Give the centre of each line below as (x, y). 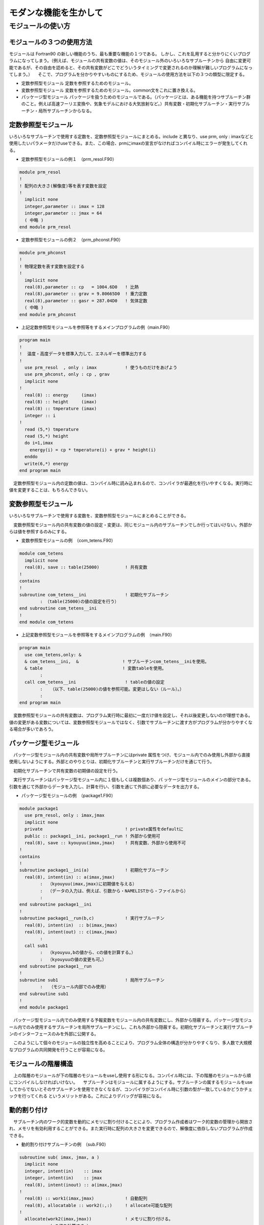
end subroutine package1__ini (55, 905)
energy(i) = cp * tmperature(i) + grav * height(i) (93, 450)
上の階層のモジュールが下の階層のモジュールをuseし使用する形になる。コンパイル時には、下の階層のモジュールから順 (132, 1075)
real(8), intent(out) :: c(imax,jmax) (71, 932)
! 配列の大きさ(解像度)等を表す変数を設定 (63, 186)
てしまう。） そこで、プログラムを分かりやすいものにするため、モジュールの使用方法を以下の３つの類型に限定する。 (128, 74)
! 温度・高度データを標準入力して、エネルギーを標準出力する (83, 354)
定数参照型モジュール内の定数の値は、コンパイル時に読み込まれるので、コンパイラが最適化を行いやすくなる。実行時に (133, 483)
